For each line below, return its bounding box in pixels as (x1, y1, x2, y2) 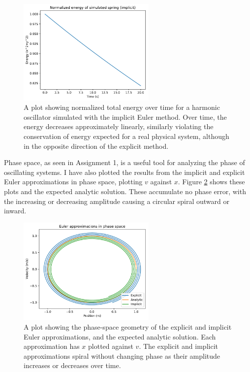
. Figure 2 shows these (178, 176, 245, 187)
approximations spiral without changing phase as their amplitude (24, 350, 220, 361)
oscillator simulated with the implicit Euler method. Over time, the (24, 111, 227, 122)
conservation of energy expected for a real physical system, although (24, 131, 229, 141)
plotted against (88, 341, 133, 351)
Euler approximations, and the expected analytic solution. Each (24, 331, 216, 341)
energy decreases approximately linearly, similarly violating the (24, 121, 214, 132)
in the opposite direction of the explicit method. (24, 140, 169, 151)
